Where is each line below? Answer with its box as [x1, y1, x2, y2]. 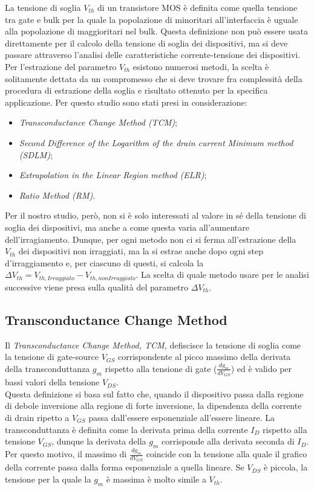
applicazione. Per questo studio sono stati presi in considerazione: [5, 95, 247, 108]
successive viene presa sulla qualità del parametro [5, 280, 189, 293]
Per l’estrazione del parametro [5, 60, 117, 72]
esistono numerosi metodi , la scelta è [132, 60, 269, 72]
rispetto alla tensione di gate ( [105, 362, 217, 374]
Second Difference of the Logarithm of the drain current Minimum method [19, 136, 293, 149]
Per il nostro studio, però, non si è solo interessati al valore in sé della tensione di [5, 209, 306, 222]
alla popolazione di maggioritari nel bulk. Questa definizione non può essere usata [5, 25, 308, 37]
